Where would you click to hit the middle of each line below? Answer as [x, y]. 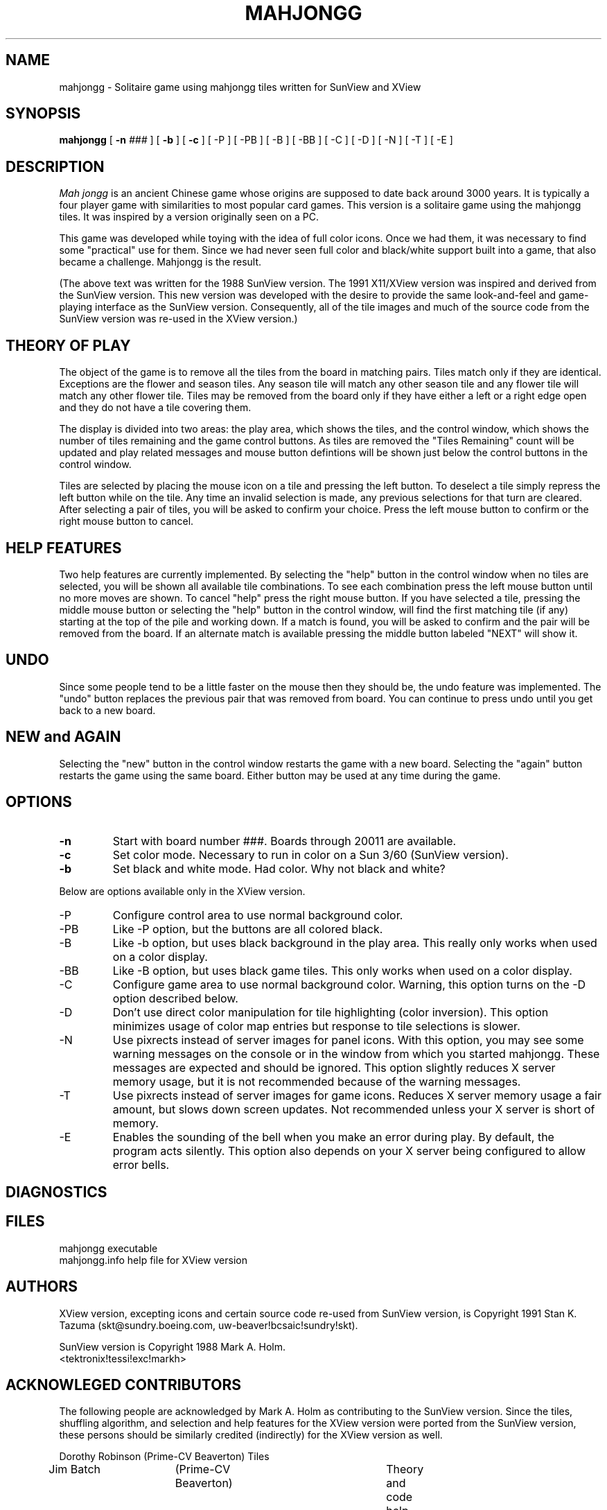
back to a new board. [107, 710]
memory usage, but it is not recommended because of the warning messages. [317, 1081]
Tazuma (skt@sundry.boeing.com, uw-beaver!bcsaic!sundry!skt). [209, 1325]
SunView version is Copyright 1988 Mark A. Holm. [173, 1346]
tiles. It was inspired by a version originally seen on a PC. [189, 217]
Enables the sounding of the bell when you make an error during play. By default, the [333, 1137]
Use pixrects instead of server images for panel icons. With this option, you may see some [348, 1040]
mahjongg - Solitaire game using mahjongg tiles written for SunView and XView [240, 87]
